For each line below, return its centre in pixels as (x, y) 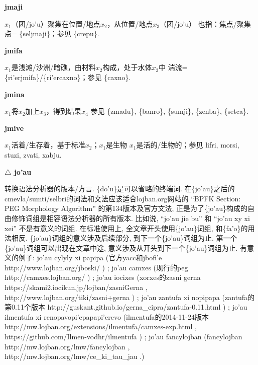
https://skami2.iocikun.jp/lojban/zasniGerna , (76, 287)
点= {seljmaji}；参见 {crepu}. (52, 33)
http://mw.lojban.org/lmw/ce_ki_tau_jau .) (75, 356)
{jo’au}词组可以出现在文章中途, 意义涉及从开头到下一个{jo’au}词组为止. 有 (126, 247)
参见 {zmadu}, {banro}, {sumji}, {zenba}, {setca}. (169, 111)
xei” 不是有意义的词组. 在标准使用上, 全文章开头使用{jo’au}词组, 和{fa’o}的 (126, 228)
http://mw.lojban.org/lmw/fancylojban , (67, 346)
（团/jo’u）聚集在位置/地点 (56, 23)
